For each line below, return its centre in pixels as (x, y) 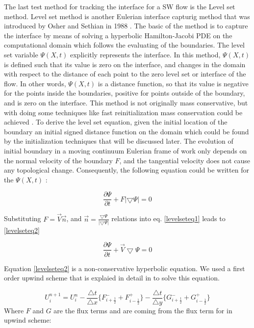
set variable (21, 54)
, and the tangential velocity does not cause (185, 160)
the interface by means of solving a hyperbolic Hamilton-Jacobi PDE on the (118, 35)
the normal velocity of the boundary (58, 160)
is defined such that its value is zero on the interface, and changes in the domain (125, 64)
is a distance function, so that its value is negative (173, 83)
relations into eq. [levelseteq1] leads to (168, 218)
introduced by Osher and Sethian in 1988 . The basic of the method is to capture (126, 26)
